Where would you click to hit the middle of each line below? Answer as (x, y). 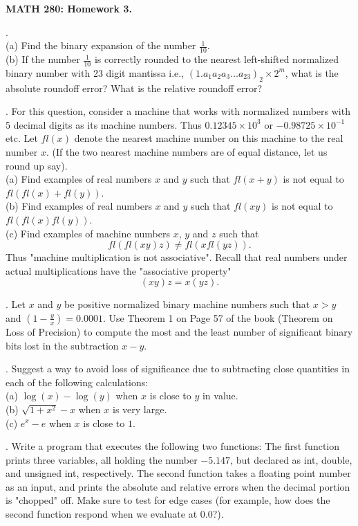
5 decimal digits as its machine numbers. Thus (104, 124)
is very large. (140, 409)
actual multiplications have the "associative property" (119, 270)
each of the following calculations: (77, 382)
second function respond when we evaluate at (102, 514)
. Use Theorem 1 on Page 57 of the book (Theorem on (218, 317)
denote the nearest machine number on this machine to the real (209, 138)
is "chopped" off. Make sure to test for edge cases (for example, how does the (168, 500)
